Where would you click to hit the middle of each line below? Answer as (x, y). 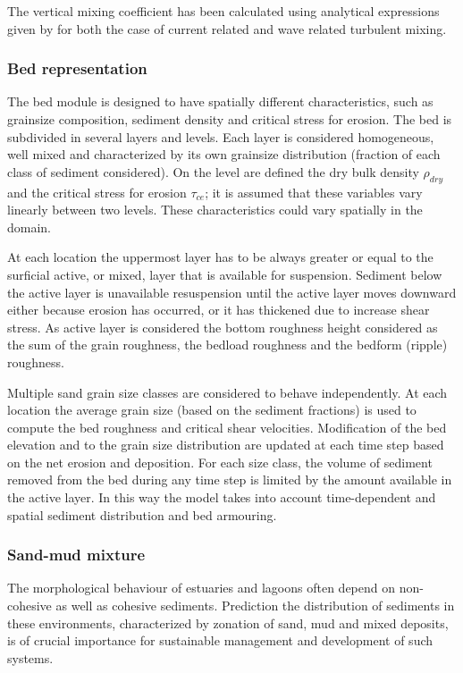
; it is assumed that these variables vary (314, 192)
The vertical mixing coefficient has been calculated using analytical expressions (223, 11)
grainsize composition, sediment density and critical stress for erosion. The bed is (230, 119)
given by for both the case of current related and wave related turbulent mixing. (227, 28)
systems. (30, 657)
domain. (29, 227)
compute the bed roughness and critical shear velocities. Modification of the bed (227, 427)
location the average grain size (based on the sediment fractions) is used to (212, 410)
